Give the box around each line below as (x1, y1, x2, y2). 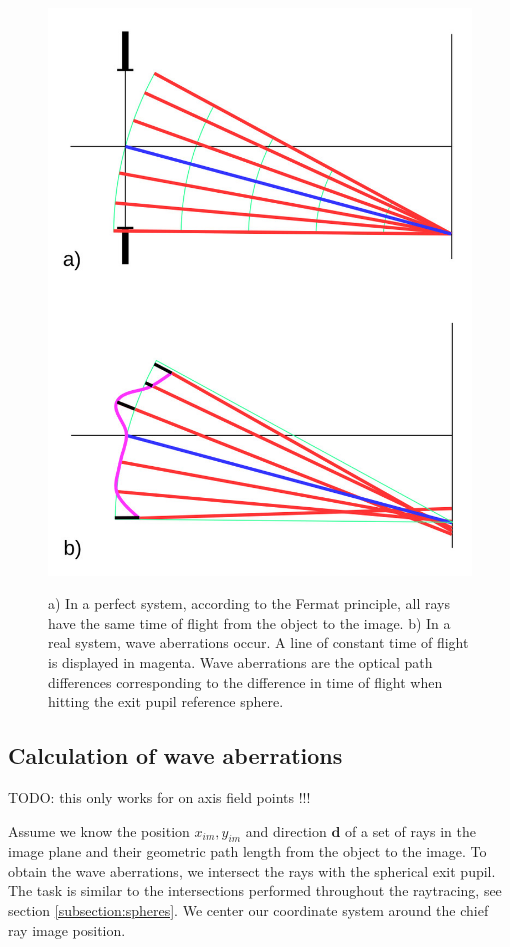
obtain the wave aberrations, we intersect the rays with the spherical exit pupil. (8, 860, 496, 881)
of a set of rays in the (345, 820, 476, 841)
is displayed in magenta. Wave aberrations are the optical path (48, 651, 433, 672)
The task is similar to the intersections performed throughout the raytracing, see (8, 880, 502, 901)
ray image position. (8, 919, 126, 940)
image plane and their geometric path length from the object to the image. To (8, 841, 487, 862)
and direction (245, 820, 327, 841)
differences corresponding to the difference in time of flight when (48, 671, 443, 692)
